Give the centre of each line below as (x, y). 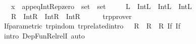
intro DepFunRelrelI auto (44, 35)
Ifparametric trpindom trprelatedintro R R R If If (92, 26)
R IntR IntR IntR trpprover (71, 16)
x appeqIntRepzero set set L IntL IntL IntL (101, 6)
